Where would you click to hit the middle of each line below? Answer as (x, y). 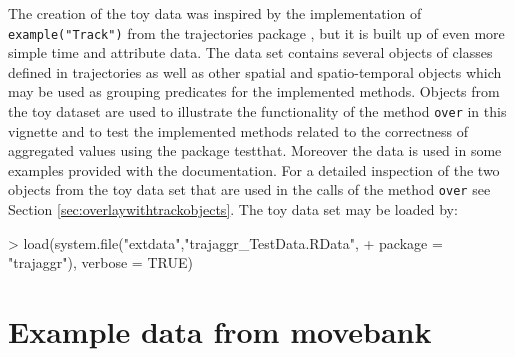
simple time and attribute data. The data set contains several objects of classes (250, 52)
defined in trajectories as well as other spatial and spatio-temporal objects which (255, 71)
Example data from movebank (220, 331)
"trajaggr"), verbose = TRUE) (100, 262)
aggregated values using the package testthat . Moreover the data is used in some (255, 150)
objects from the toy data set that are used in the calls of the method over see (249, 189)
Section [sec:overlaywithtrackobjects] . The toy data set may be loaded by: (233, 209)
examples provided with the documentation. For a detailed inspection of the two (254, 169)
